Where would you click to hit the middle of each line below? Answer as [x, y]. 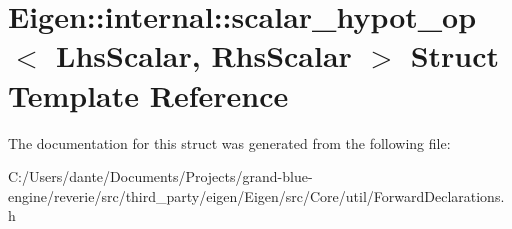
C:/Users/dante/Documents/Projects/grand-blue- [160, 176]
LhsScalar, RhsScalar [204, 55]
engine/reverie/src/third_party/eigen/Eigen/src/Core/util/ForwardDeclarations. [256, 195]
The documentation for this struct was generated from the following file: [229, 142]
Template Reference [148, 94]
